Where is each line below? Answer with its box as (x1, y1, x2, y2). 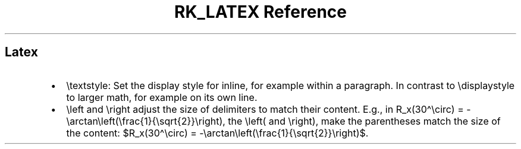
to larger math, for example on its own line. (66, 91, 258, 103)
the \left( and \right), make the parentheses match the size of (228, 115, 501, 127)
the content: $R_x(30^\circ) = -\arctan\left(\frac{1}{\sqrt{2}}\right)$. (66, 126, 369, 139)
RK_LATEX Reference (174, 2, 347, 22)
